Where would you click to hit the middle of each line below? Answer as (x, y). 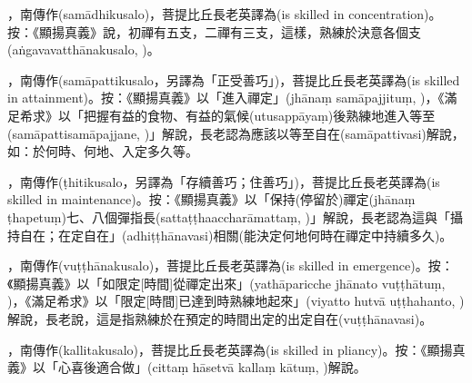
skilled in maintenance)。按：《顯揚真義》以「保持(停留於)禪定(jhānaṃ (211, 199)
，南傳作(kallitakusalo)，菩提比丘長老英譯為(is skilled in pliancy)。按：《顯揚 (230, 349)
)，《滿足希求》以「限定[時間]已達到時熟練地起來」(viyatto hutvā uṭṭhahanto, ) (236, 301)
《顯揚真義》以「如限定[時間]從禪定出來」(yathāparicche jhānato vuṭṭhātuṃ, (226, 283)
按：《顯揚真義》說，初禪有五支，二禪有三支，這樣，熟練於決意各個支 (214, 31)
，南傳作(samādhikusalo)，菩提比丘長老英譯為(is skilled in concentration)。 (225, 14)
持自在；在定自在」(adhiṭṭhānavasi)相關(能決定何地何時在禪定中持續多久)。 (230, 235)
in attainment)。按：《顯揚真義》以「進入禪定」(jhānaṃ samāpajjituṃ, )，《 (226, 98)
